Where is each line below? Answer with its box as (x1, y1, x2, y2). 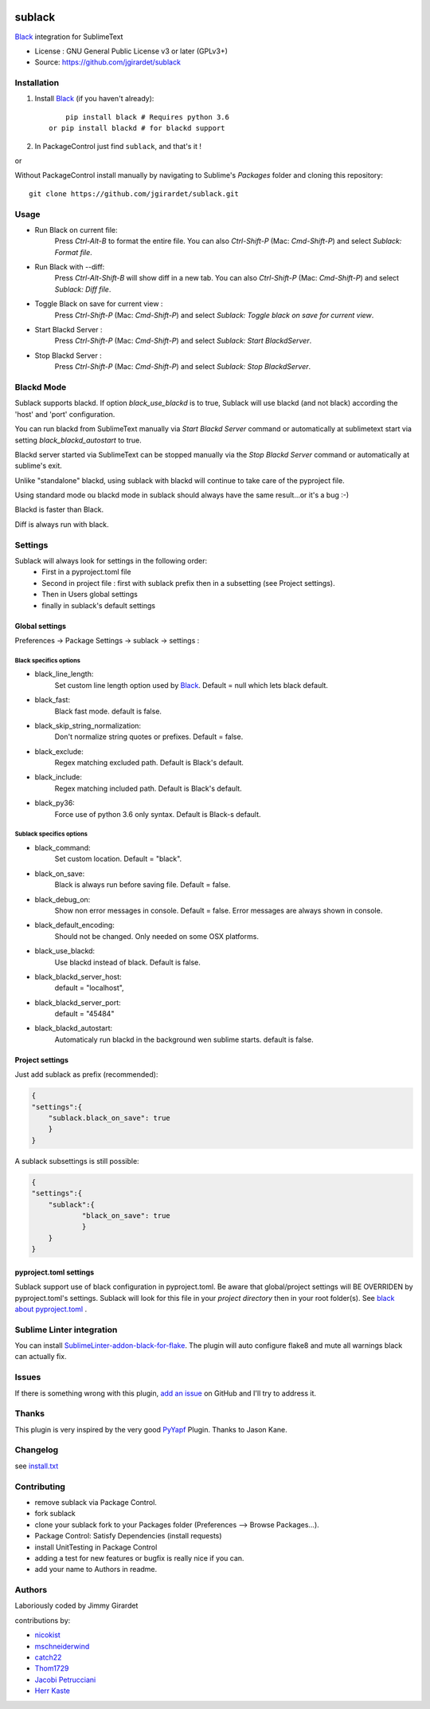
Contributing (14, 1481, 65, 1492)
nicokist (34, 1630, 61, 1640)
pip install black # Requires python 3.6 (64, 112, 230, 121)
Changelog (14, 1444, 59, 1456)
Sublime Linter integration (14, 1324, 118, 1335)
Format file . (54, 247, 93, 257)
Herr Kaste (34, 1686, 71, 1695)
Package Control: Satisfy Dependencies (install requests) (34, 1531, 222, 1541)
